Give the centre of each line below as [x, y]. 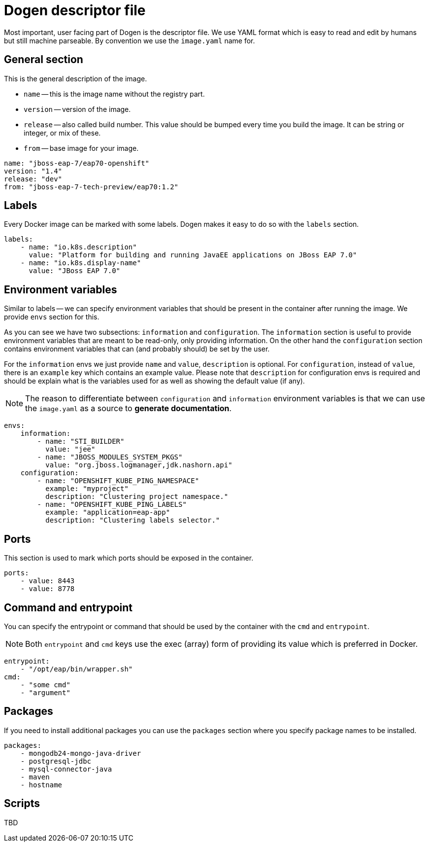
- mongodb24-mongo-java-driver [81, 753]
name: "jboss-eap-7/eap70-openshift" [77, 163]
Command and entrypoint [68, 607]
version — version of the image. [77, 109]
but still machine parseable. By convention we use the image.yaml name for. [130, 40]
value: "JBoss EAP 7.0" [75, 271]
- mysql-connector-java [66, 769]
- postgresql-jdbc [56, 761]
